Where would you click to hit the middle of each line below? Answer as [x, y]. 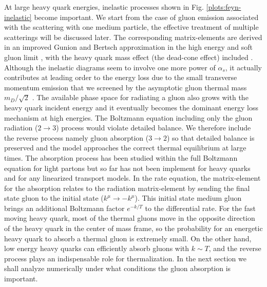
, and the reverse [235, 248]
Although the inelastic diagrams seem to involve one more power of [110, 67]
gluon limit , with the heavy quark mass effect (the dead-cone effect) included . [129, 57]
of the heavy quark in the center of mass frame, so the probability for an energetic [133, 228]
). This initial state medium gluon [188, 198]
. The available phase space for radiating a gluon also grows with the [140, 97]
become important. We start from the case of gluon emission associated [146, 17]
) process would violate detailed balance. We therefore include [154, 128]
